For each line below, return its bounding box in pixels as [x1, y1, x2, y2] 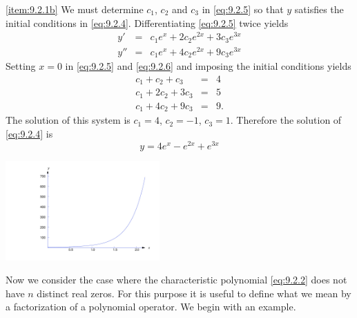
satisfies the [294, 2, 344, 16]
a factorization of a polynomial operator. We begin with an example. [6, 299, 296, 314]
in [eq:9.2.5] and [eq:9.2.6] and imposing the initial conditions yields [65, 59, 351, 73]
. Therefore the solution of [230, 113, 342, 127]
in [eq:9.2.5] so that [202, 2, 284, 16]
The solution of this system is [6, 113, 131, 127]
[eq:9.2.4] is [6, 126, 53, 140]
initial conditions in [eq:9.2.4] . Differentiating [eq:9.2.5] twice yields [6, 15, 289, 30]
